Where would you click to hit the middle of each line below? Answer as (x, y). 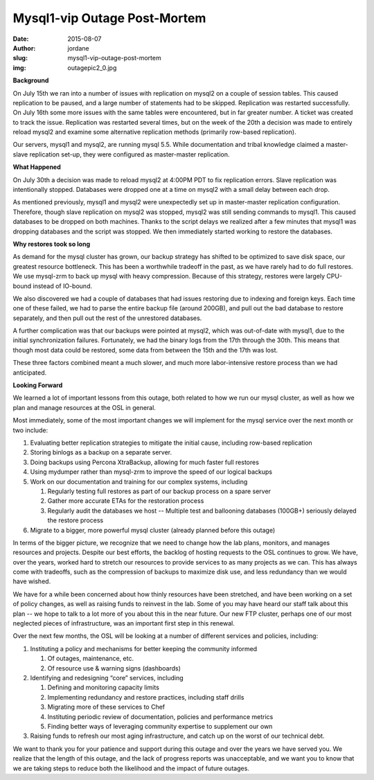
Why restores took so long (52, 244)
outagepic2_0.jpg (92, 68)
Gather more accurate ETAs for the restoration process (126, 501)
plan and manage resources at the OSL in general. (84, 407)
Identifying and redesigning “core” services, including (107, 677)
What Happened (37, 167)
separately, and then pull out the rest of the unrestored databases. (107, 318)
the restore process (75, 520)
